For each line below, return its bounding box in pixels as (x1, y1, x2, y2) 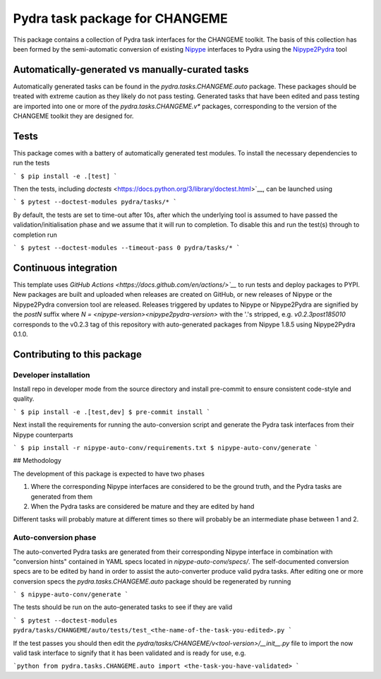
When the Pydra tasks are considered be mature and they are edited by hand (30, 502, 255, 510)
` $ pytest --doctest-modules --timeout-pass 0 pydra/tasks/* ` (13, 244, 241, 252)
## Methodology (13, 456, 61, 465)
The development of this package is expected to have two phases (13, 469, 205, 478)
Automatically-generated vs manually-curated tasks (13, 64, 249, 76)
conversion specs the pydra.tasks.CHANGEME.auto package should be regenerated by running (13, 577, 291, 586)
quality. (13, 394, 35, 403)
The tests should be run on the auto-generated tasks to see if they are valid (13, 603, 233, 611)
